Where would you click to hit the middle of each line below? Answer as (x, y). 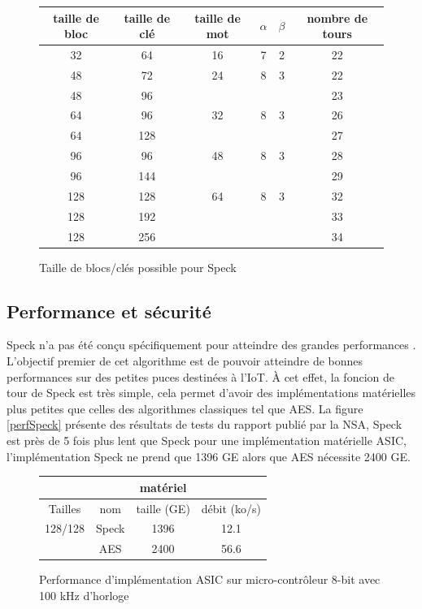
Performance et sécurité (109, 311)
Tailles (65, 508)
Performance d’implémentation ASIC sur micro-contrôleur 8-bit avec (210, 579)
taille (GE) (163, 508)
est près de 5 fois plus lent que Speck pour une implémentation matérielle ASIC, (207, 440)
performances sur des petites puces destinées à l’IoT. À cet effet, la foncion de (200, 376)
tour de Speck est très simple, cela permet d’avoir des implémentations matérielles (211, 393)
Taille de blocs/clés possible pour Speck (138, 267)
